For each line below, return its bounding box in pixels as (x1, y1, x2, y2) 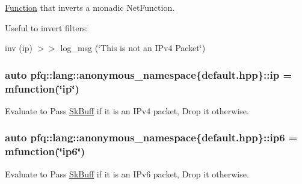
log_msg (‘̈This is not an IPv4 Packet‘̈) (60, 41, 206, 54)
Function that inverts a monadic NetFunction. (5, 1, 175, 13)
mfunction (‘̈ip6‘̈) (5, 144, 85, 159)
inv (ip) (5, 41, 32, 54)
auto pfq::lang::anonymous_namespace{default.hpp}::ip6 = (5, 130, 298, 145)
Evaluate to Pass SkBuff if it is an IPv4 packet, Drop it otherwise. (5, 104, 249, 117)
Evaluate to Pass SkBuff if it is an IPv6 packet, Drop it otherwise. (5, 167, 249, 180)
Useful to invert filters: (5, 21, 88, 34)
